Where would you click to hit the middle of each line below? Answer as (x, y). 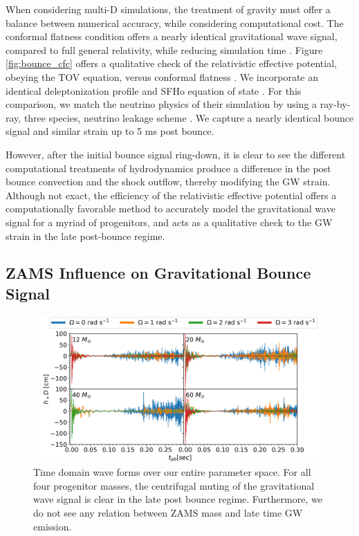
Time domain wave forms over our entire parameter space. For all (172, 472)
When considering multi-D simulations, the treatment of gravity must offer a (168, 9)
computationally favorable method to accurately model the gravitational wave (171, 209)
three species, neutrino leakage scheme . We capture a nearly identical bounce (189, 117)
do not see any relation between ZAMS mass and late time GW (168, 513)
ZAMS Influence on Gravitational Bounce (158, 273)
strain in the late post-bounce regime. (85, 235)
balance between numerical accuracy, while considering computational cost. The (175, 22)
